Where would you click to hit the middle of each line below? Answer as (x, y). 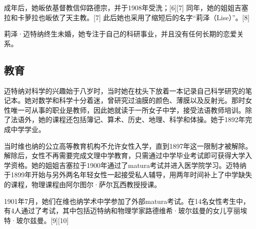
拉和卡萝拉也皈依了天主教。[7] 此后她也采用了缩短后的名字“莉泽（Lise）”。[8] (127, 17)
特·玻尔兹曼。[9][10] (36, 220)
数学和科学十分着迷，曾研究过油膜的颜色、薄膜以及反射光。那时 (142, 100)
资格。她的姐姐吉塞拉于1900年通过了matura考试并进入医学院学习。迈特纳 (128, 165)
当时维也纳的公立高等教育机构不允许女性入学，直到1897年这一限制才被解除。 (128, 146)
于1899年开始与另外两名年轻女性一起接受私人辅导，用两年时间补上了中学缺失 (128, 175)
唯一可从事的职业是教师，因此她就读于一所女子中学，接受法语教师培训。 (128, 110)
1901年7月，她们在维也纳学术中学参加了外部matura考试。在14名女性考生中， (127, 201)
